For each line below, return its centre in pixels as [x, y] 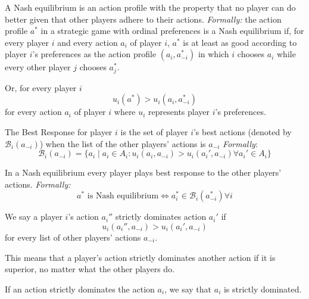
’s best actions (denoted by [242, 132]
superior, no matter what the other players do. [90, 269]
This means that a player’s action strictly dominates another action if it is [140, 257]
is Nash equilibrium [123, 196]
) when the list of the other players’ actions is [123, 143]
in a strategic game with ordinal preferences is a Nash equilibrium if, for [172, 31]
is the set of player [154, 132]
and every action [88, 42]
